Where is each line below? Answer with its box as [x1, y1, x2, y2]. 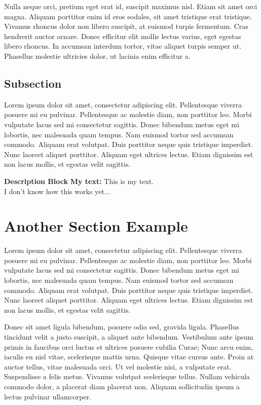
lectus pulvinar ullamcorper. [4, 391, 92, 401]
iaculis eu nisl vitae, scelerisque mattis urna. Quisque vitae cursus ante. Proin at [4, 351, 254, 362]
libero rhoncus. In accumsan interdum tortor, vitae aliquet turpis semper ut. [4, 41, 242, 51]
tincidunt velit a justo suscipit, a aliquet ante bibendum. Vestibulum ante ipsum [4, 331, 253, 342]
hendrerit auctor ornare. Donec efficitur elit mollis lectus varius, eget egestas [4, 30, 241, 41]
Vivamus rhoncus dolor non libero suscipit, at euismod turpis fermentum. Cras [4, 21, 248, 31]
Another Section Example [4, 215, 188, 236]
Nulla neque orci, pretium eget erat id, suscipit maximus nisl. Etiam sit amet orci [4, 1, 257, 11]
